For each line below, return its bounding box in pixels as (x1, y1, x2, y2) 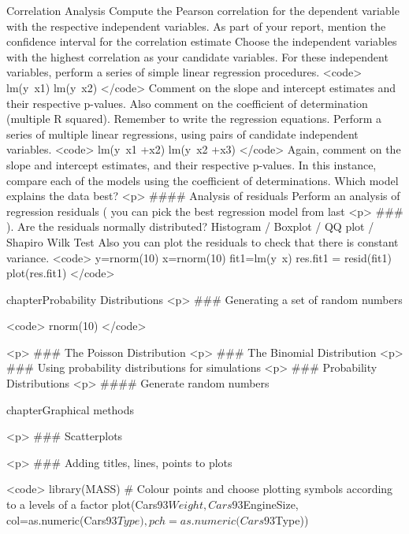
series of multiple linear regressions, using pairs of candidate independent (6, 125, 359, 142)
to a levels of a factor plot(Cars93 (6, 496, 169, 513)
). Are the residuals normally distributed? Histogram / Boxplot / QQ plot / (6, 218, 374, 235)
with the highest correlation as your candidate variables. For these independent (6, 48, 389, 65)
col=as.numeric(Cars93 (6, 511, 117, 528)
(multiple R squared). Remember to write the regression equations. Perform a (6, 110, 381, 127)
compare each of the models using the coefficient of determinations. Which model (6, 172, 399, 188)
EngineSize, (243, 496, 299, 513)
